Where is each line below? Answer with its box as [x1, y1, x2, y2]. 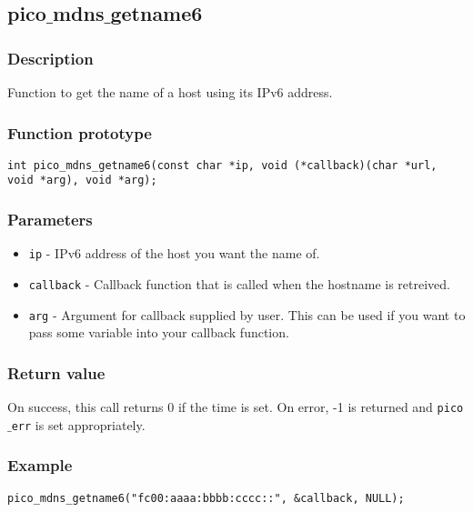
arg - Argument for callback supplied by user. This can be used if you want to [28, 305, 466, 324]
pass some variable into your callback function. [28, 323, 289, 342]
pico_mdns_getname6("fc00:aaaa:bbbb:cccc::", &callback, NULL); [7, 491, 405, 505]
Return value [7, 361, 106, 384]
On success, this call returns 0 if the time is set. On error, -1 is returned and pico [7, 397, 464, 417]
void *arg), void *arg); [7, 174, 157, 187]
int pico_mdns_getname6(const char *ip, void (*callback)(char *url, [7, 158, 438, 172]
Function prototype [7, 121, 152, 144]
